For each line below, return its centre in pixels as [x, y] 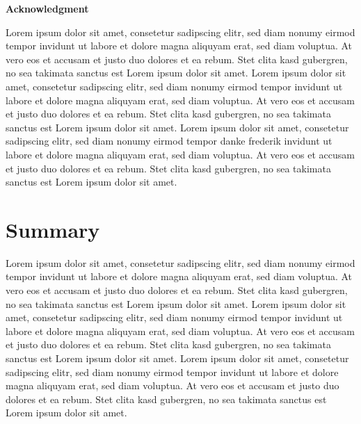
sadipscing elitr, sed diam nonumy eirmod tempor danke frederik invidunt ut [169, 141]
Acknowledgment [47, 8]
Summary [53, 229]
